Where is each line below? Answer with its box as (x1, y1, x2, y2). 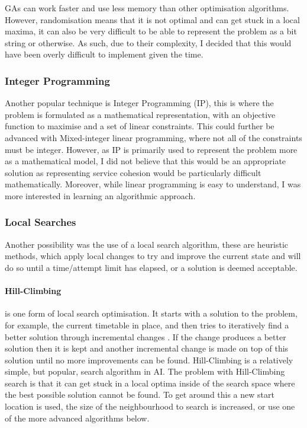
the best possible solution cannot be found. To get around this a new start (5, 388, 274, 401)
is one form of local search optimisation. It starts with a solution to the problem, (5, 307, 298, 320)
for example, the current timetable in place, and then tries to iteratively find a (5, 318, 289, 331)
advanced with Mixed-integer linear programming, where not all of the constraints (5, 131, 302, 143)
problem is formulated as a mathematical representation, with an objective (5, 108, 276, 120)
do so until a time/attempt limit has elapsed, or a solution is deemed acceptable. (5, 261, 298, 273)
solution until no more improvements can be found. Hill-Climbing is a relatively (5, 353, 293, 366)
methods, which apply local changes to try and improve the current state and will (5, 250, 301, 262)
